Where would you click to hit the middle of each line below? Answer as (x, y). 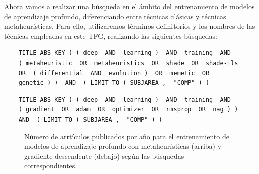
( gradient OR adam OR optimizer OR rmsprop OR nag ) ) (128, 110)
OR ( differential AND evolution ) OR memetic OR (114, 73)
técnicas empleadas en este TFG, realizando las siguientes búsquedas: (111, 36)
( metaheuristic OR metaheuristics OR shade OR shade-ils (128, 63)
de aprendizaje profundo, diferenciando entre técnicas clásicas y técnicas (115, 16)
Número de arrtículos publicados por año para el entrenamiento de (127, 136)
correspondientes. (51, 166)
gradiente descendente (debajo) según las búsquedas (104, 156)
